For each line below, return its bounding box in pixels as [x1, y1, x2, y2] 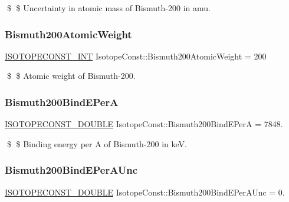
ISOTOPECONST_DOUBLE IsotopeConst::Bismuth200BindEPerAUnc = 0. [5, 186, 285, 198]
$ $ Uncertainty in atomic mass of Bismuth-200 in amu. [6, 2, 211, 14]
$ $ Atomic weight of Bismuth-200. [6, 69, 136, 82]
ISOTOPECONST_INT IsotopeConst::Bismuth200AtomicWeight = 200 [5, 49, 267, 62]
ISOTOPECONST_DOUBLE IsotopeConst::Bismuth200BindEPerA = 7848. [5, 118, 283, 130]
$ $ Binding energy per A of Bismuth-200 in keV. [6, 137, 187, 150]
